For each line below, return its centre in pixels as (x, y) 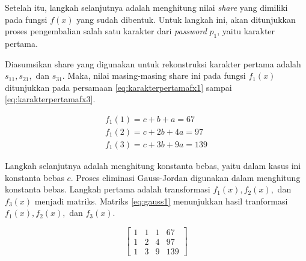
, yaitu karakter (246, 31)
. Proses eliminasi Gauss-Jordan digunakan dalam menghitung (185, 177)
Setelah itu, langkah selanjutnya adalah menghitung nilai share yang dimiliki (146, 7)
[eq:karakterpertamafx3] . (50, 99)
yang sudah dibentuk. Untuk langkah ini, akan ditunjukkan (186, 19)
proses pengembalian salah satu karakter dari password (106, 31)
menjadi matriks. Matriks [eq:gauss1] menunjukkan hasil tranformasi (161, 201)
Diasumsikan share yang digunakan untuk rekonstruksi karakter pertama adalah (153, 63)
